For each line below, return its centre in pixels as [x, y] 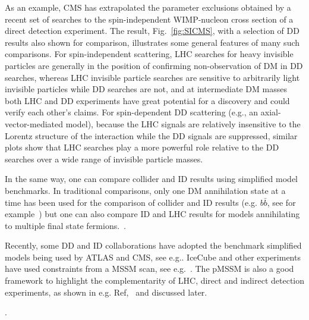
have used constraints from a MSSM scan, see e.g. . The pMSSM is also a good [149, 269]
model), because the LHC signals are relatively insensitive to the [183, 123]
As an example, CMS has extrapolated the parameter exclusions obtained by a [148, 7]
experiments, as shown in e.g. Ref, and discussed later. [106, 292]
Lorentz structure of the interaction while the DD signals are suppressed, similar [151, 135]
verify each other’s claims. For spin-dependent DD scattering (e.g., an [132, 112]
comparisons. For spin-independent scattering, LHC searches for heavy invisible [149, 54]
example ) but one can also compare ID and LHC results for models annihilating [152, 214]
